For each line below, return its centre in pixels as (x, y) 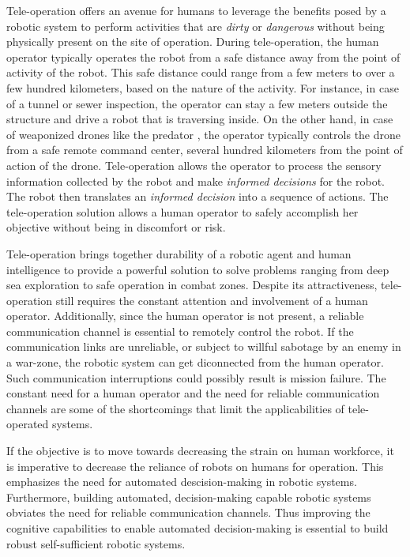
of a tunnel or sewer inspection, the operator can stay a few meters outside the (197, 103)
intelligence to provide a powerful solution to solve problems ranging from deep (198, 269)
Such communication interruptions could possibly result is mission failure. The (196, 377)
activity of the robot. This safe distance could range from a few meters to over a (201, 72)
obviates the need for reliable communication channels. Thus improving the (188, 512)
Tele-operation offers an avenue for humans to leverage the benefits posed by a (196, 10)
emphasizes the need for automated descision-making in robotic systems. (182, 482)
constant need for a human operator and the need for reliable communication (193, 393)
